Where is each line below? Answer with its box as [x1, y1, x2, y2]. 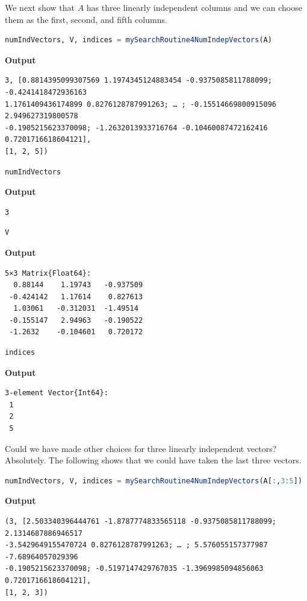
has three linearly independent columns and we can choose [86, 1, 302, 13]
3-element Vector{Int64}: [5, 389, 108, 398]
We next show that [5, 1, 75, 13]
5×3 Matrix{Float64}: [5, 269, 91, 278]
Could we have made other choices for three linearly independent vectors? [5, 442, 277, 454]
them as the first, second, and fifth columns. [5, 13, 167, 25]
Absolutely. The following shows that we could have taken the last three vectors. [5, 454, 302, 466]
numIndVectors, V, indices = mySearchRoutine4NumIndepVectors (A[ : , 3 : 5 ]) [5, 476, 303, 485]
